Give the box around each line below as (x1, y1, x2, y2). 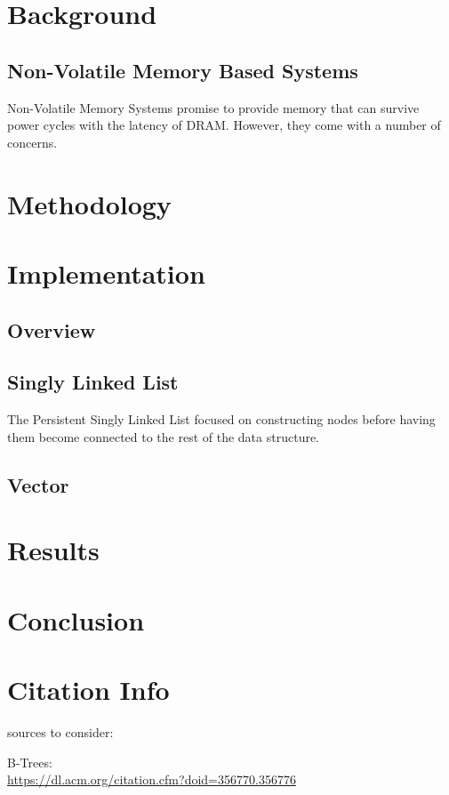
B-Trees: (7, 752, 52, 771)
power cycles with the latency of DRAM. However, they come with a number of (7, 116, 441, 134)
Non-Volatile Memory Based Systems (7, 56, 358, 84)
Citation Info (7, 671, 170, 707)
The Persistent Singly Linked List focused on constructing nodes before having (7, 410, 436, 429)
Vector (7, 470, 69, 498)
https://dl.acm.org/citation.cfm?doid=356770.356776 (7, 770, 296, 789)
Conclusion (7, 601, 145, 638)
